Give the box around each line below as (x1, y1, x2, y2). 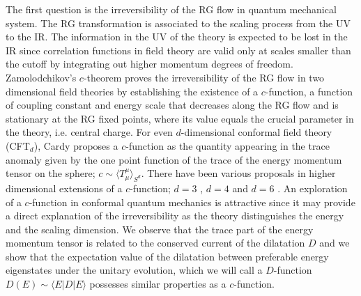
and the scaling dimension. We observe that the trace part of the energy (6, 221, 314, 236)
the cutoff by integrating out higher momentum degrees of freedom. (6, 56, 293, 71)
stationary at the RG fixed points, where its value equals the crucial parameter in (6, 111, 354, 125)
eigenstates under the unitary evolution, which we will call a (6, 263, 263, 277)
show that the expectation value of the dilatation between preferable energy (6, 249, 329, 263)
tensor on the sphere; (6, 166, 95, 180)
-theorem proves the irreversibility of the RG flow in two (83, 70, 325, 84)
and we (319, 235, 350, 250)
